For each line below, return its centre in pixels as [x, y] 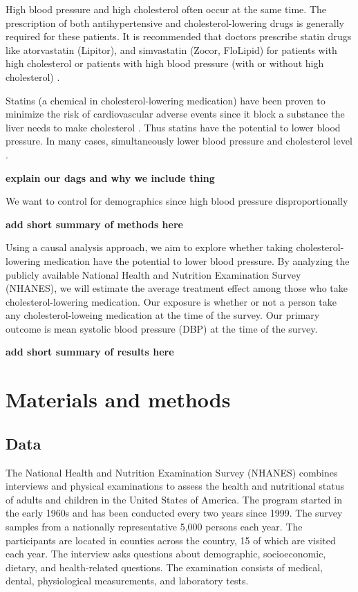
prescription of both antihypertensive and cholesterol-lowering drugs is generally [175, 22]
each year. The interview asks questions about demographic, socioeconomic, [166, 554]
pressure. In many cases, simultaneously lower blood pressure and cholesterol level [179, 141]
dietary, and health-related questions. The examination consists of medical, [164, 567]
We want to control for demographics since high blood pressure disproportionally [177, 201]
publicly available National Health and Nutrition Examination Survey [153, 274]
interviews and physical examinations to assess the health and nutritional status [175, 486]
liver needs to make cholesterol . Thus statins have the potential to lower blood [173, 127]
